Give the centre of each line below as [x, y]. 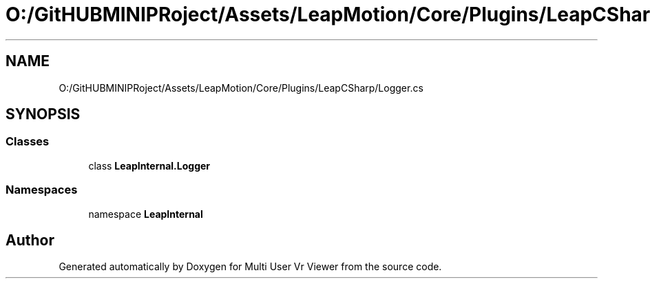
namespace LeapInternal [146, 214]
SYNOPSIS [43, 114]
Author [30, 240]
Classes [28, 142]
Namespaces [42, 190]
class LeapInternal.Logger [149, 165]
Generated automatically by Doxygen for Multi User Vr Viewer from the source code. [250, 267]
